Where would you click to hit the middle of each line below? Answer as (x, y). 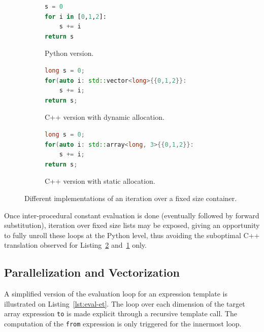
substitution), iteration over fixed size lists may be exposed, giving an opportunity (132, 225)
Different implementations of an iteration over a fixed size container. (131, 198)
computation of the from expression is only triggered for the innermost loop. (123, 323)
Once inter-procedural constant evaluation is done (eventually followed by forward (132, 215)
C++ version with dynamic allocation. (105, 117)
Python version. (69, 53)
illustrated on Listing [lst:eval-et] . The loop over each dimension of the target (125, 303)
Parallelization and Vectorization (92, 272)
